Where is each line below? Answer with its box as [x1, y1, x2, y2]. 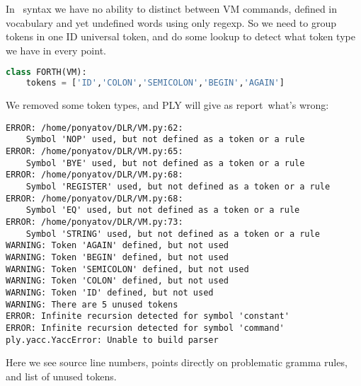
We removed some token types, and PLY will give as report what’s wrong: [6, 98, 329, 112]
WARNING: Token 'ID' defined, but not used [6, 287, 214, 298]
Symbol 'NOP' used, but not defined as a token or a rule [25, 134, 305, 145]
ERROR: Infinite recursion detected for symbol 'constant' [6, 311, 290, 322]
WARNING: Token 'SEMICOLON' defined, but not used [6, 264, 249, 274]
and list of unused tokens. [6, 368, 117, 383]
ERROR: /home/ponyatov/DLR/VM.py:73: [6, 216, 183, 227]
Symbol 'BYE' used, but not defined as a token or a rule [25, 158, 305, 168]
